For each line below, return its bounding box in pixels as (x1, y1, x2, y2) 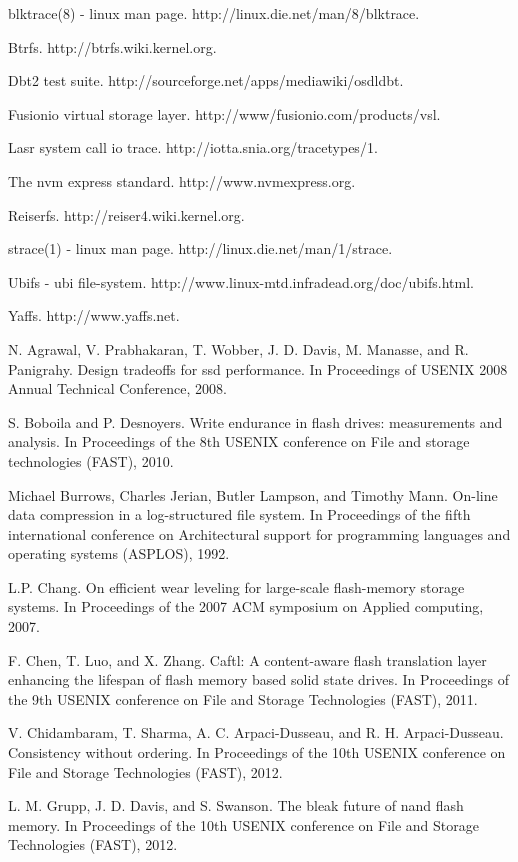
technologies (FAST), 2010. (8, 450, 174, 471)
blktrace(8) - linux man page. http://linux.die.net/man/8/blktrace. (8, 3, 420, 23)
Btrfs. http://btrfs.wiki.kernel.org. (8, 36, 217, 57)
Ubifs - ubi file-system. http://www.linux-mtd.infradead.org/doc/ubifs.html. (8, 271, 474, 292)
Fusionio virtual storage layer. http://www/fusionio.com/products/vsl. (8, 103, 441, 124)
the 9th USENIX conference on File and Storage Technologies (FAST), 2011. (8, 688, 478, 709)
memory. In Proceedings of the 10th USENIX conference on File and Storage (8, 814, 479, 835)
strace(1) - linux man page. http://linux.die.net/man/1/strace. (8, 238, 393, 259)
